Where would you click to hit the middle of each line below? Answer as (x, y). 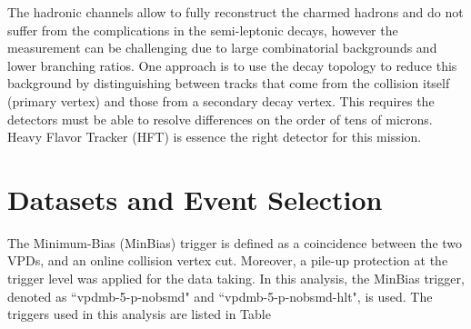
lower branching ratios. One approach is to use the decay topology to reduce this (232, 65)
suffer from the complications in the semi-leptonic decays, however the (203, 30)
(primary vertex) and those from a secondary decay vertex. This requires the (221, 100)
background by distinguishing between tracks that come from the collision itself (229, 83)
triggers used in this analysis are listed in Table (139, 314)
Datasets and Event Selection (195, 199)
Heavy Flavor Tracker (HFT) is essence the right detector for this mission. (215, 137)
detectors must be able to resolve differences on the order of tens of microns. (220, 119)
